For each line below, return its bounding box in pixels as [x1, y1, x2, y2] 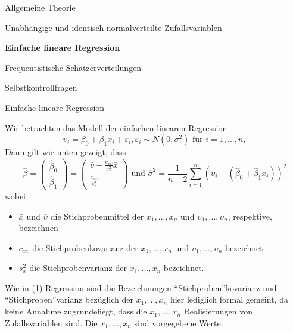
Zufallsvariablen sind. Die [5, 316, 98, 329]
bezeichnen [18, 221, 58, 234]
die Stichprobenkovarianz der [32, 241, 138, 254]
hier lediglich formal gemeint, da [170, 293, 288, 306]
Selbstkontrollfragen [5, 81, 77, 94]
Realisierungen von [183, 305, 253, 317]
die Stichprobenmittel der [50, 209, 144, 222]
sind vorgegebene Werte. [134, 316, 223, 329]
